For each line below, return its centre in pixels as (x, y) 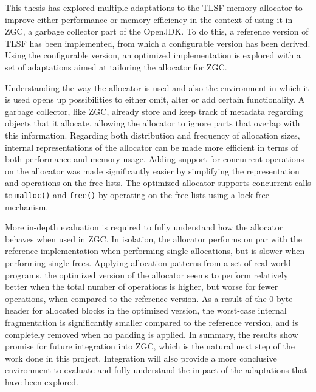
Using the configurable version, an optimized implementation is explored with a (153, 55)
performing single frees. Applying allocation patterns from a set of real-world (148, 262)
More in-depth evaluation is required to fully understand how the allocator (144, 227)
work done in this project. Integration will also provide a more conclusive (141, 358)
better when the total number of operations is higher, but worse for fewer (142, 287)
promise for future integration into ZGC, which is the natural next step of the (150, 346)
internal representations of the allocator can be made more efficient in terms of (152, 147)
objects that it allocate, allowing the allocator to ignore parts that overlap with (153, 123)
